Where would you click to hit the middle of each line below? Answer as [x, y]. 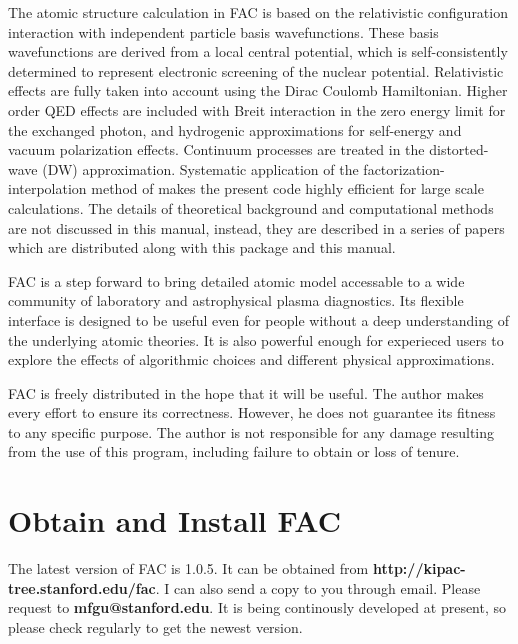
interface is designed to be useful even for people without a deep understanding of [258, 319]
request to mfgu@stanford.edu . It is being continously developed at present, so [257, 607]
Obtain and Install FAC [174, 520]
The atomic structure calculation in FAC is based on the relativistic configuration [258, 12]
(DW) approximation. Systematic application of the [200, 168]
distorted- [459, 149]
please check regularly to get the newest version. [155, 626]
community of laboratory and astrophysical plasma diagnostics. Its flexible [236, 300]
